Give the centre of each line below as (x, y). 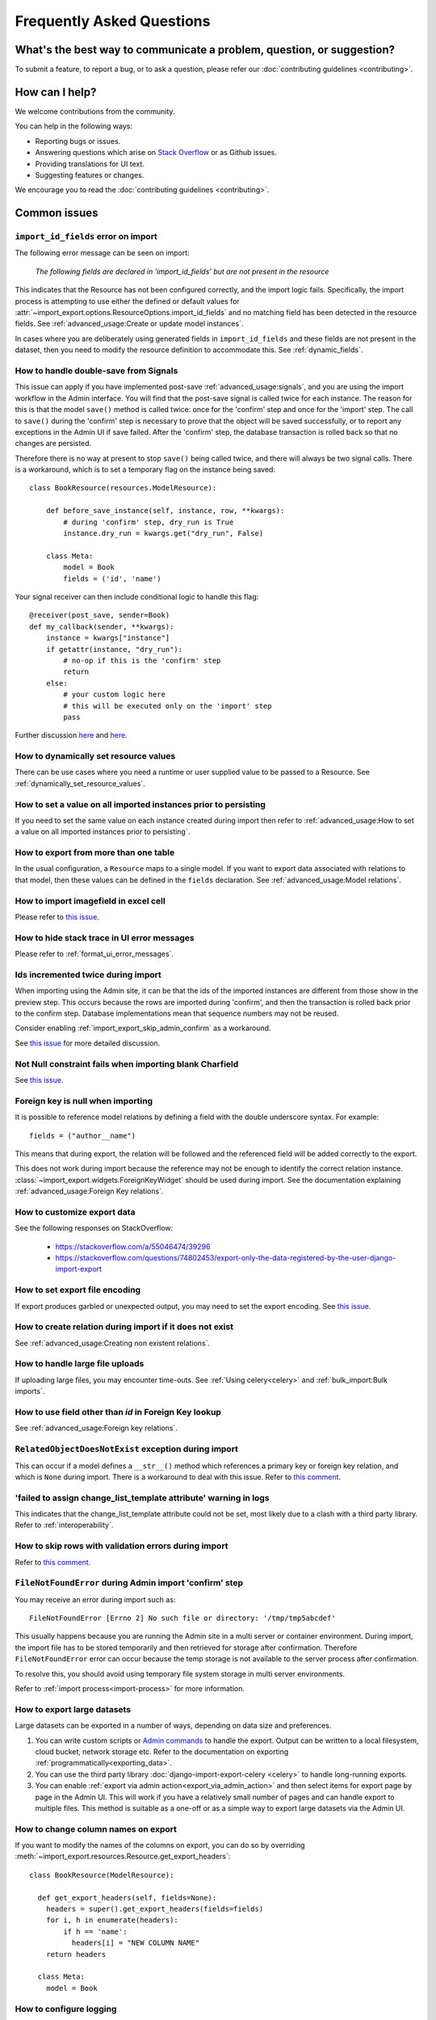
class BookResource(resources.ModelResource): (123, 488)
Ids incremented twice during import (88, 974)
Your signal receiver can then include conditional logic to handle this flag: (137, 596)
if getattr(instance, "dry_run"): (114, 649)
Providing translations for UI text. (90, 164)
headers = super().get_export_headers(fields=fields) (155, 1909)
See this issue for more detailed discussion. (88, 1043)
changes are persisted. (53, 444)
